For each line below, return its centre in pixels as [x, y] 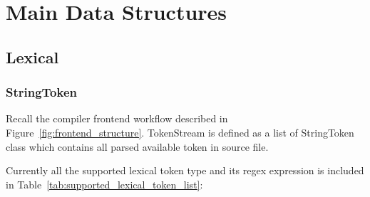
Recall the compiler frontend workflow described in [117, 118]
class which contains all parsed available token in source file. [137, 146]
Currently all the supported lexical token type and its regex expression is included [185, 170]
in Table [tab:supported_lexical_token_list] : [104, 184]
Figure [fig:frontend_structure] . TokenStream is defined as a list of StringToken [180, 132]
